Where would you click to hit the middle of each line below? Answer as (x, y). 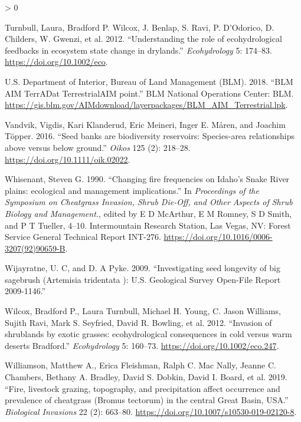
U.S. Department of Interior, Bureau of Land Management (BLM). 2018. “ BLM (149, 81)
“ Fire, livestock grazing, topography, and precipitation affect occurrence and (143, 388)
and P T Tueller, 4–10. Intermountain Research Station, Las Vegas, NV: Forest (148, 225)
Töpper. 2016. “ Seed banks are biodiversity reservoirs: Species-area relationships (150, 136)
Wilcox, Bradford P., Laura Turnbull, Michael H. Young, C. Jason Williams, (143, 311)
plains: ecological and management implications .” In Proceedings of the (132, 190)
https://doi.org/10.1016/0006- (218, 237)
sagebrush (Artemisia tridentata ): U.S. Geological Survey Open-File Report (143, 279)
